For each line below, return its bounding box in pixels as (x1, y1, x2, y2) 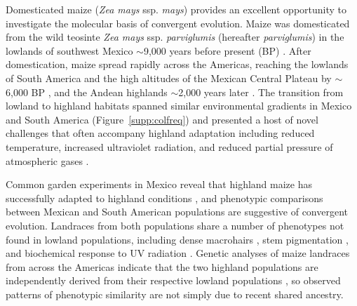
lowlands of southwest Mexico (6, 43, 133, 58)
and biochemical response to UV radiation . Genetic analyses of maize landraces (6, 246, 350, 260)
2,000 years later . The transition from (178, 84, 344, 99)
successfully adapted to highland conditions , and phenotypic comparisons (6, 190, 323, 205)
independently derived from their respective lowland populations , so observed (6, 273, 341, 288)
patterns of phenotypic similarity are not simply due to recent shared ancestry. (6, 286, 344, 301)
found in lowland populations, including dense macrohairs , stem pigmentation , (6, 232, 349, 246)
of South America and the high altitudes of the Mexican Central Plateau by (6, 70, 332, 85)
